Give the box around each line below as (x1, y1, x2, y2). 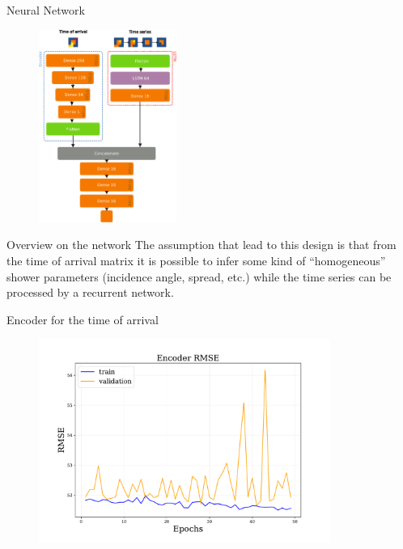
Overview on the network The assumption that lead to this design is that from (6, 236, 397, 253)
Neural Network (6, 2, 85, 18)
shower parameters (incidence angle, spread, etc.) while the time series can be (6, 268, 392, 285)
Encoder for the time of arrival (6, 310, 159, 327)
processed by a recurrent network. (6, 284, 174, 301)
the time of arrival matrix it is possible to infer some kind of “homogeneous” (6, 252, 386, 268)
